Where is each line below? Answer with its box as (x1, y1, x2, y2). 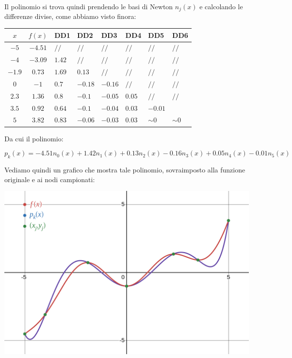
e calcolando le (199, 1, 243, 11)
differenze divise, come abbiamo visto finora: (4, 11, 136, 21)
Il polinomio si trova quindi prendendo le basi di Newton (4, 1, 173, 11)
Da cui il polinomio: (4, 133, 64, 143)
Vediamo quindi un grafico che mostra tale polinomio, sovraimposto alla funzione (4, 164, 245, 174)
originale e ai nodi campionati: (4, 174, 95, 184)
